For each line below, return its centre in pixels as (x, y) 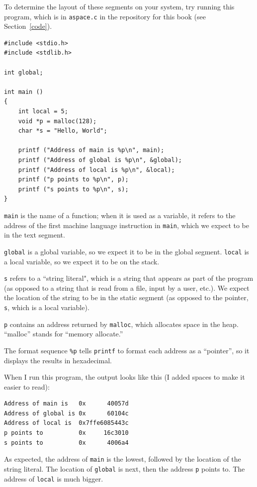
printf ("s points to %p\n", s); (73, 189)
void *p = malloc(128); (57, 121)
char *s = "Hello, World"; (63, 131)
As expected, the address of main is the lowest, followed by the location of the (123, 459)
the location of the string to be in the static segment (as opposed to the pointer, (126, 297)
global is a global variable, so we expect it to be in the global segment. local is (127, 251)
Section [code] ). (28, 26)
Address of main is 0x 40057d (66, 404)
